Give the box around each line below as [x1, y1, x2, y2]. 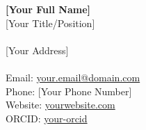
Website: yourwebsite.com [6, 97, 115, 112]
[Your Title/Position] [6, 15, 95, 30]
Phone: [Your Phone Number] [6, 83, 132, 98]
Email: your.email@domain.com [6, 70, 140, 84]
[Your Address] [6, 42, 69, 57]
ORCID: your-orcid [6, 111, 88, 125]
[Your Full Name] [6, 2, 90, 16]
